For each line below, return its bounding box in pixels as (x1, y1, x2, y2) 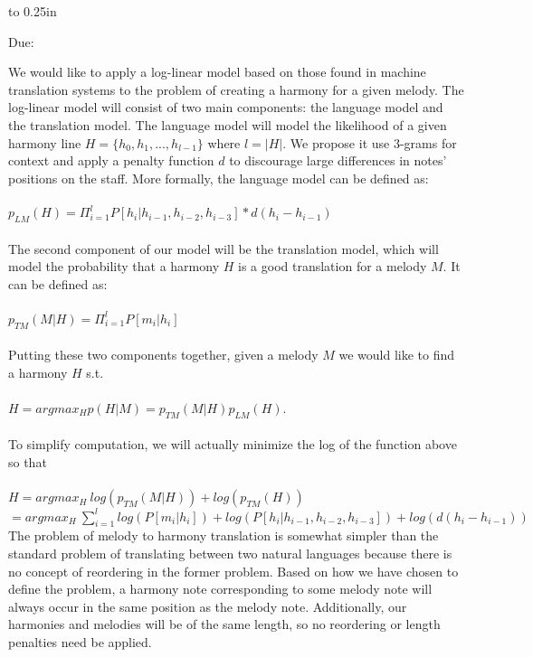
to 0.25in (8, 2, 57, 20)
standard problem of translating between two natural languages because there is (8, 543, 452, 562)
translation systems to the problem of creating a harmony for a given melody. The (8, 80, 464, 99)
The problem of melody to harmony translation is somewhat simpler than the (8, 526, 439, 545)
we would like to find (338, 345, 455, 364)
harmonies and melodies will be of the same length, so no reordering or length (8, 615, 441, 634)
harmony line (8, 133, 81, 152)
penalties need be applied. (8, 632, 152, 651)
